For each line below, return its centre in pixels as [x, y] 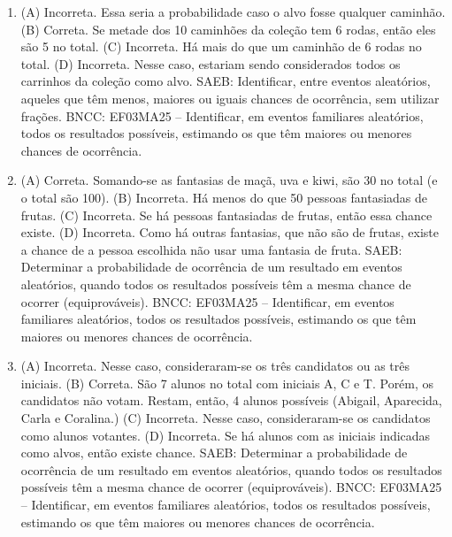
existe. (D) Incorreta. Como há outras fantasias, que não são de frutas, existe [230, 232]
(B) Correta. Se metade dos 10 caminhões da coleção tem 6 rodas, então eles [228, 29]
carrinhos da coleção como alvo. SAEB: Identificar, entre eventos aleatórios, [226, 81]
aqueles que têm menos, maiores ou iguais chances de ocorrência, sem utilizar [230, 98]
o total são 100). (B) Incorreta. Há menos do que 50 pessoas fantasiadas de [224, 197]
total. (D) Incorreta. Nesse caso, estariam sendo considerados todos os [211, 63]
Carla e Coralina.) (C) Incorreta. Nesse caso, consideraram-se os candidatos [226, 418]
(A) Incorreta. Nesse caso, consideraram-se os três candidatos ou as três [215, 366]
